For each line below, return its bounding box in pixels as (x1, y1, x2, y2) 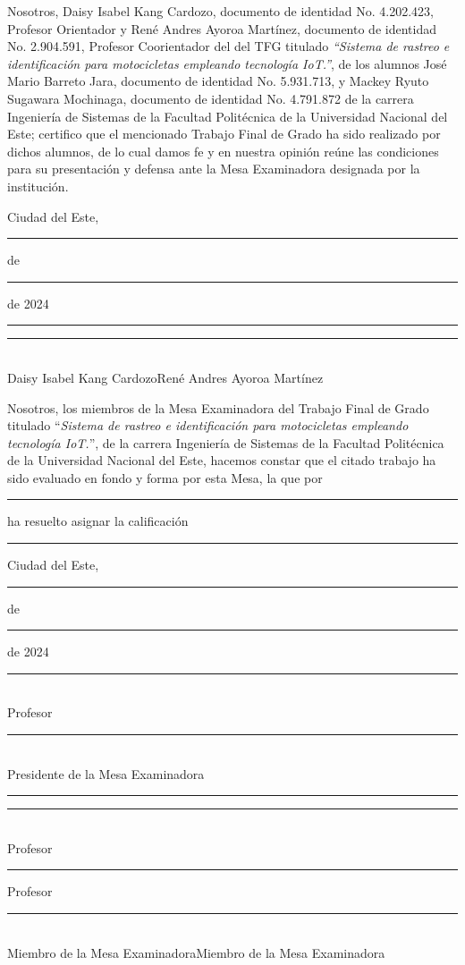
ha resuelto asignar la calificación (7, 512, 189, 530)
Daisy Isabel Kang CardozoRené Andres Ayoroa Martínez (7, 368, 324, 386)
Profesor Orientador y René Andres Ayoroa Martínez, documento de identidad (7, 19, 436, 38)
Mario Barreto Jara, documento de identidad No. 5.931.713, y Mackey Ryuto (7, 72, 429, 90)
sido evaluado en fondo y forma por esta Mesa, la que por (7, 468, 323, 487)
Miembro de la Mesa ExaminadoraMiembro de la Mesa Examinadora (7, 943, 385, 961)
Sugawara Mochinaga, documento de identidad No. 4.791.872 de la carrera (7, 89, 414, 107)
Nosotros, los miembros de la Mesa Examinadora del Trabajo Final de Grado (7, 398, 429, 417)
